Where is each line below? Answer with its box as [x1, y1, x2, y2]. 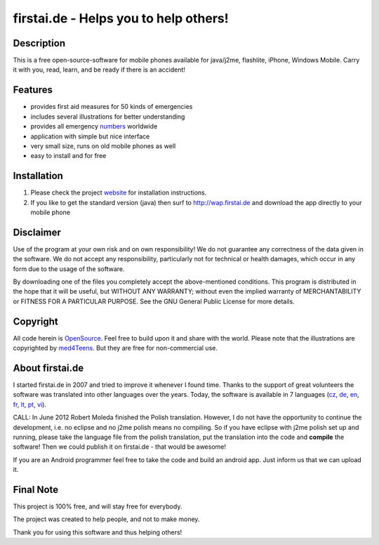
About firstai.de [13, 362, 84, 374]
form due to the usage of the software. [13, 264, 126, 273]
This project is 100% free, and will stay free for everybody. [13, 502, 182, 511]
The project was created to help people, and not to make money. [13, 515, 200, 523]
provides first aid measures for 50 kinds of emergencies [30, 103, 193, 111]
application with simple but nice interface [30, 132, 150, 140]
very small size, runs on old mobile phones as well [30, 141, 176, 150]
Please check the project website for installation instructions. [30, 188, 207, 197]
